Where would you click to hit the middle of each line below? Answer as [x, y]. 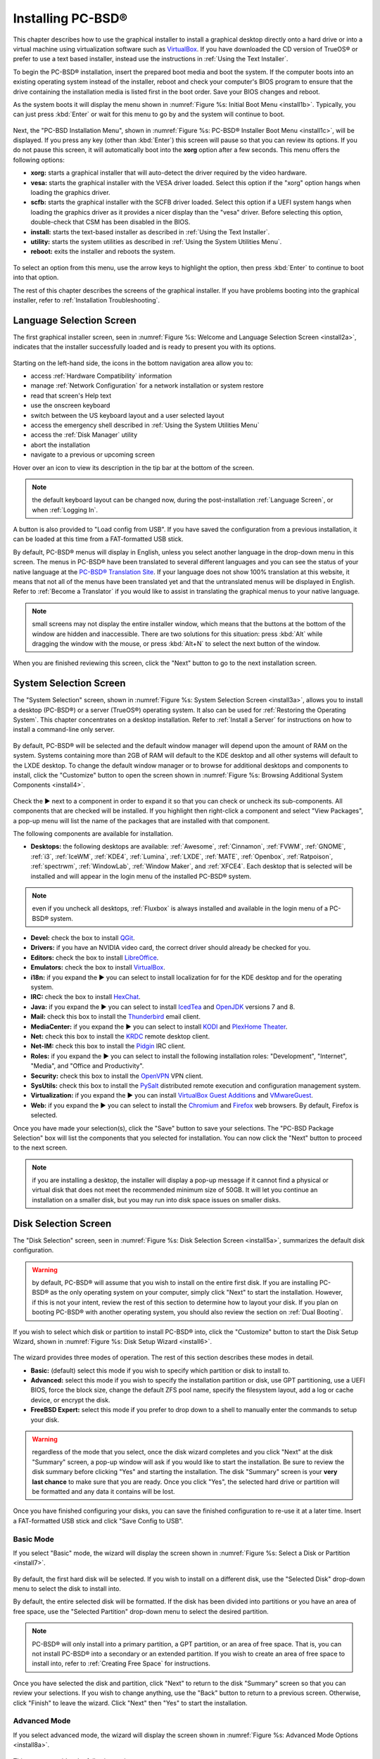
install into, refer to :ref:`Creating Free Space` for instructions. [121, 1663]
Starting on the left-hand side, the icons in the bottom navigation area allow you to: [133, 363]
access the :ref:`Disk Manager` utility [84, 435]
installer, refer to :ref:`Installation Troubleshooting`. [87, 300]
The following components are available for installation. [93, 833]
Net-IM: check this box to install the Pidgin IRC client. [108, 1046]
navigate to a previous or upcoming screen [93, 455]
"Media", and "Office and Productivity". [87, 1066]
